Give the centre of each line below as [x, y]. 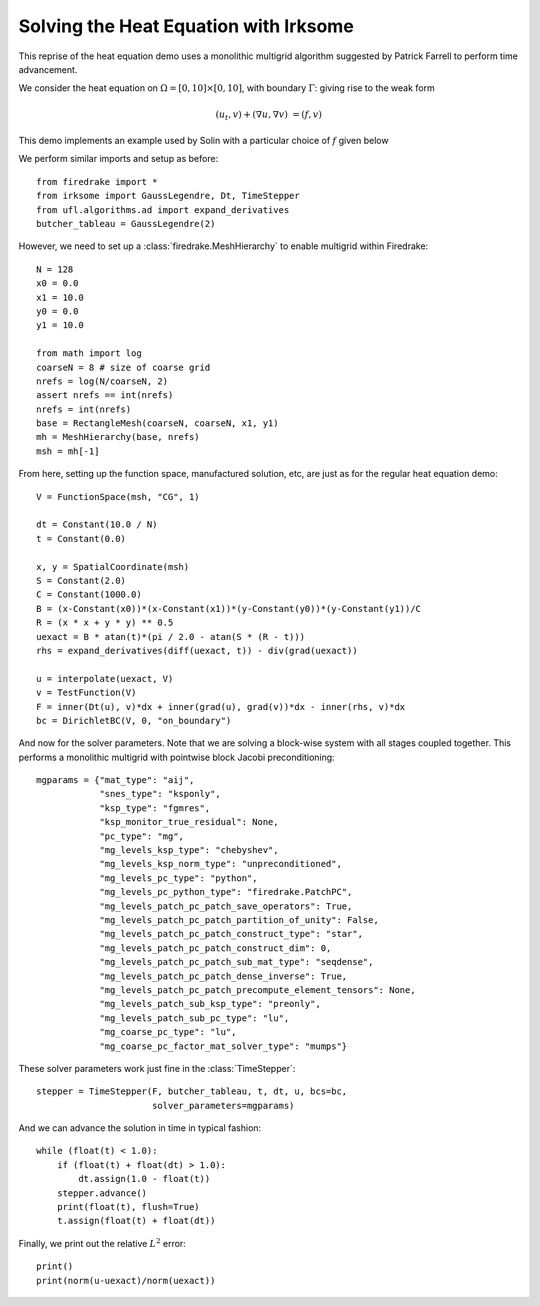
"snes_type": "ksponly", [160, 794]
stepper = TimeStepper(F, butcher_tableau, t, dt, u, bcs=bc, [192, 1091]
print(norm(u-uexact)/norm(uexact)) [126, 1280]
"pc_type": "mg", [142, 836]
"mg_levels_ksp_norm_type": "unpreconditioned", [220, 864]
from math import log [89, 353]
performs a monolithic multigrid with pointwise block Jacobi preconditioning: [176, 757]
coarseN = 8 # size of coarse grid [123, 367]
